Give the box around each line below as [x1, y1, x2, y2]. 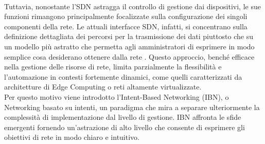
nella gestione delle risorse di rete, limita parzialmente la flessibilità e [4, 61, 222, 72]
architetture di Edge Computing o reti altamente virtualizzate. [4, 81, 202, 92]
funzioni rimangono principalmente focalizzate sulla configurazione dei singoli [4, 11, 248, 22]
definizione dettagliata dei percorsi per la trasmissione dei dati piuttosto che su [4, 31, 254, 42]
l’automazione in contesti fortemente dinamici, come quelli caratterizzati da [4, 71, 242, 82]
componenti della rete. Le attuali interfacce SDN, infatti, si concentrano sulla [4, 21, 248, 31]
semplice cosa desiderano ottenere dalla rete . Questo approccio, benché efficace [4, 51, 255, 62]
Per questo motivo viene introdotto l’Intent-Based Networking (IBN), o [4, 91, 229, 102]
